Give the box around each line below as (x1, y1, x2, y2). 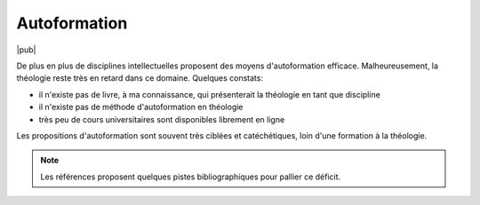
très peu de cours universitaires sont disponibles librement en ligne (38, 114, 285, 124)
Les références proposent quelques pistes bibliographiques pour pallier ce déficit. (40, 171, 341, 182)
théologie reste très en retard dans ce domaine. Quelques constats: (16, 73, 264, 83)
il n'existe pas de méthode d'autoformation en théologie (38, 102, 244, 113)
